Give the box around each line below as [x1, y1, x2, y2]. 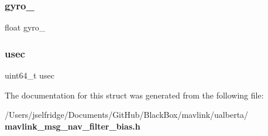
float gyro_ [5, 21, 46, 33]
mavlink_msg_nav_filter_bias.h [5, 120, 140, 132]
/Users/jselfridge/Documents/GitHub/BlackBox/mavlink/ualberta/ [5, 108, 249, 121]
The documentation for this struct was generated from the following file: [5, 89, 264, 101]
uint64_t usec [5, 69, 54, 81]
